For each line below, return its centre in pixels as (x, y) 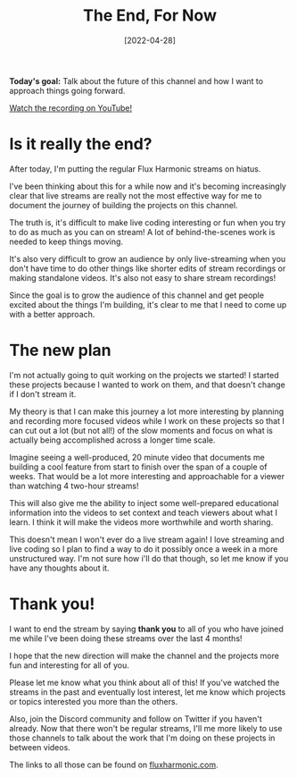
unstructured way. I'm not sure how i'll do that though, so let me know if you (149, 558)
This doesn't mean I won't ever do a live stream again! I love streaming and (147, 539)
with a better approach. (52, 314)
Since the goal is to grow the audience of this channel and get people (137, 295)
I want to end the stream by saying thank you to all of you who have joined (146, 629)
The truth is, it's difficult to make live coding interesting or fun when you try (148, 222)
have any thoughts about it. (59, 568)
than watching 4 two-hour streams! (74, 486)
